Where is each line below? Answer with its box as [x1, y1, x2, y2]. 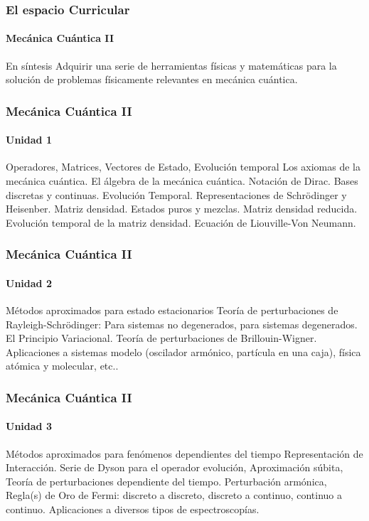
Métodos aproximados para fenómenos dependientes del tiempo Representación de [6, 446, 363, 461]
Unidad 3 [6, 419, 52, 434]
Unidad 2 [6, 275, 52, 290]
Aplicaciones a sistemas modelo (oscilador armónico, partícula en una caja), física [6, 344, 361, 359]
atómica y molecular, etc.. [6, 358, 119, 373]
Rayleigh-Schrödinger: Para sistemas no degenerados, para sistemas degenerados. [6, 316, 358, 331]
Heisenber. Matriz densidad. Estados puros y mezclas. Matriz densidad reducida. [6, 201, 358, 216]
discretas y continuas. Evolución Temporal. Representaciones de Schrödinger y [6, 187, 347, 202]
